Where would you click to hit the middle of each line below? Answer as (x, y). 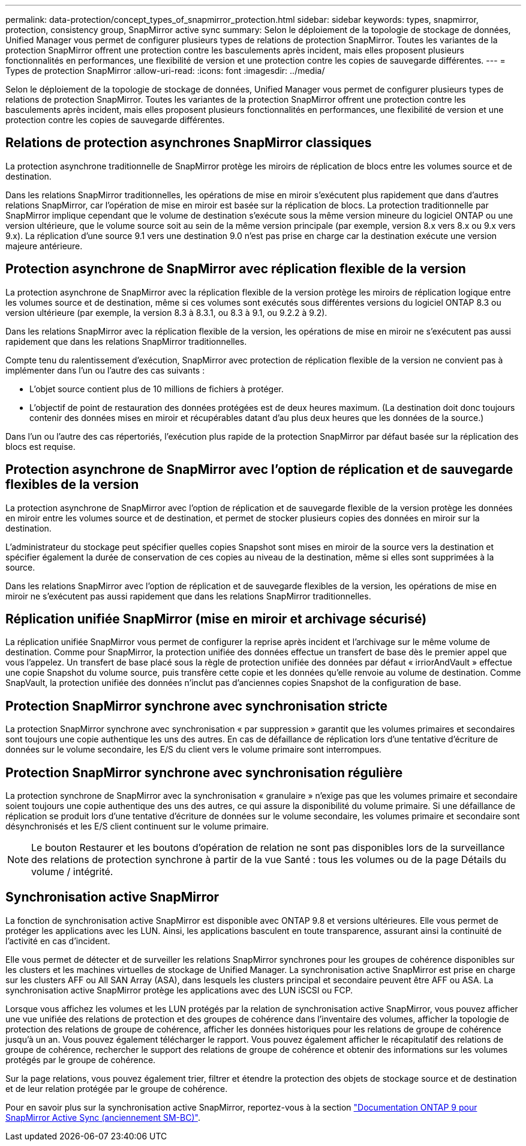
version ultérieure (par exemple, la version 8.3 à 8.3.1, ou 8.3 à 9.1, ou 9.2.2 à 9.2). (166, 312)
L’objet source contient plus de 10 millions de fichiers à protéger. (157, 389)
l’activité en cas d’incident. (58, 941)
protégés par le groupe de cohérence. (81, 1060)
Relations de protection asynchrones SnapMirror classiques (189, 143)
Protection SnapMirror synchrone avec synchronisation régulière (204, 772)
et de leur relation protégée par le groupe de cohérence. (117, 1088)
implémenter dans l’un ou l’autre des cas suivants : (105, 370)
